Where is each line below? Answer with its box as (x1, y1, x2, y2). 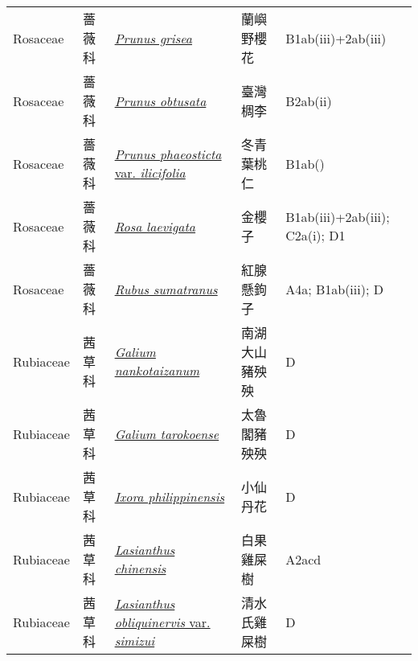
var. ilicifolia (114, 163, 186, 182)
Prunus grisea (114, 28, 192, 47)
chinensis (114, 559, 166, 577)
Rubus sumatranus (114, 279, 218, 298)
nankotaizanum (114, 361, 200, 380)
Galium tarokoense (114, 424, 219, 443)
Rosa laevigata (114, 216, 196, 236)
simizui (114, 630, 155, 650)
